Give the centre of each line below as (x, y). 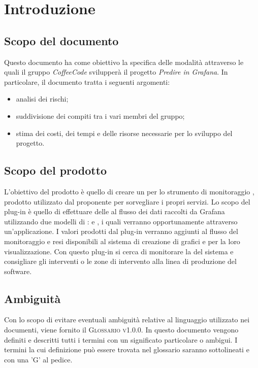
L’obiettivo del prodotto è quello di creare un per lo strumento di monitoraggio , (129, 191)
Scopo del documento (61, 40)
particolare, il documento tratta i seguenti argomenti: (87, 81)
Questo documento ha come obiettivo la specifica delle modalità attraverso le (124, 62)
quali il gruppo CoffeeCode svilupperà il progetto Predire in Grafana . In (116, 72)
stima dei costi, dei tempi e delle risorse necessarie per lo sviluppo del (124, 133)
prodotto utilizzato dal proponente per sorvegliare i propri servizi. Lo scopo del (127, 201)
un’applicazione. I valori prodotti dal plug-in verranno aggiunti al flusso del (121, 231)
